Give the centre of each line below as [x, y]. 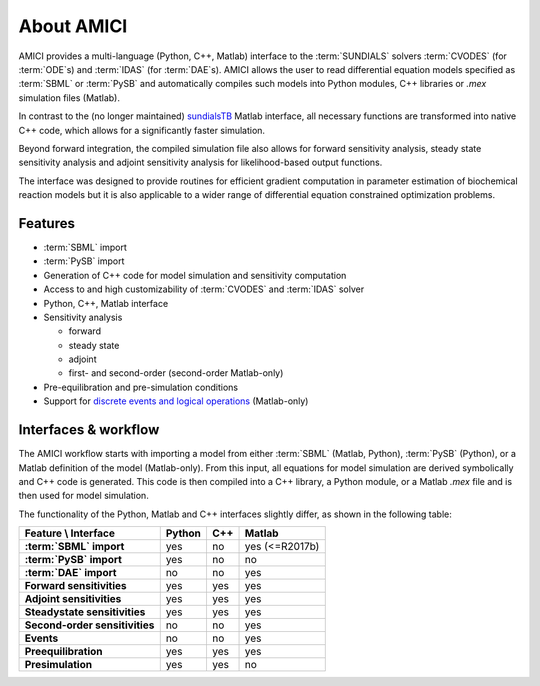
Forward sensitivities [75, 586]
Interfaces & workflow [89, 430]
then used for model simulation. [83, 496]
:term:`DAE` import [70, 573]
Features [46, 223]
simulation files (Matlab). [69, 97]
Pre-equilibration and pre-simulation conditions [141, 387]
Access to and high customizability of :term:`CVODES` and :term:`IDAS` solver [204, 289]
